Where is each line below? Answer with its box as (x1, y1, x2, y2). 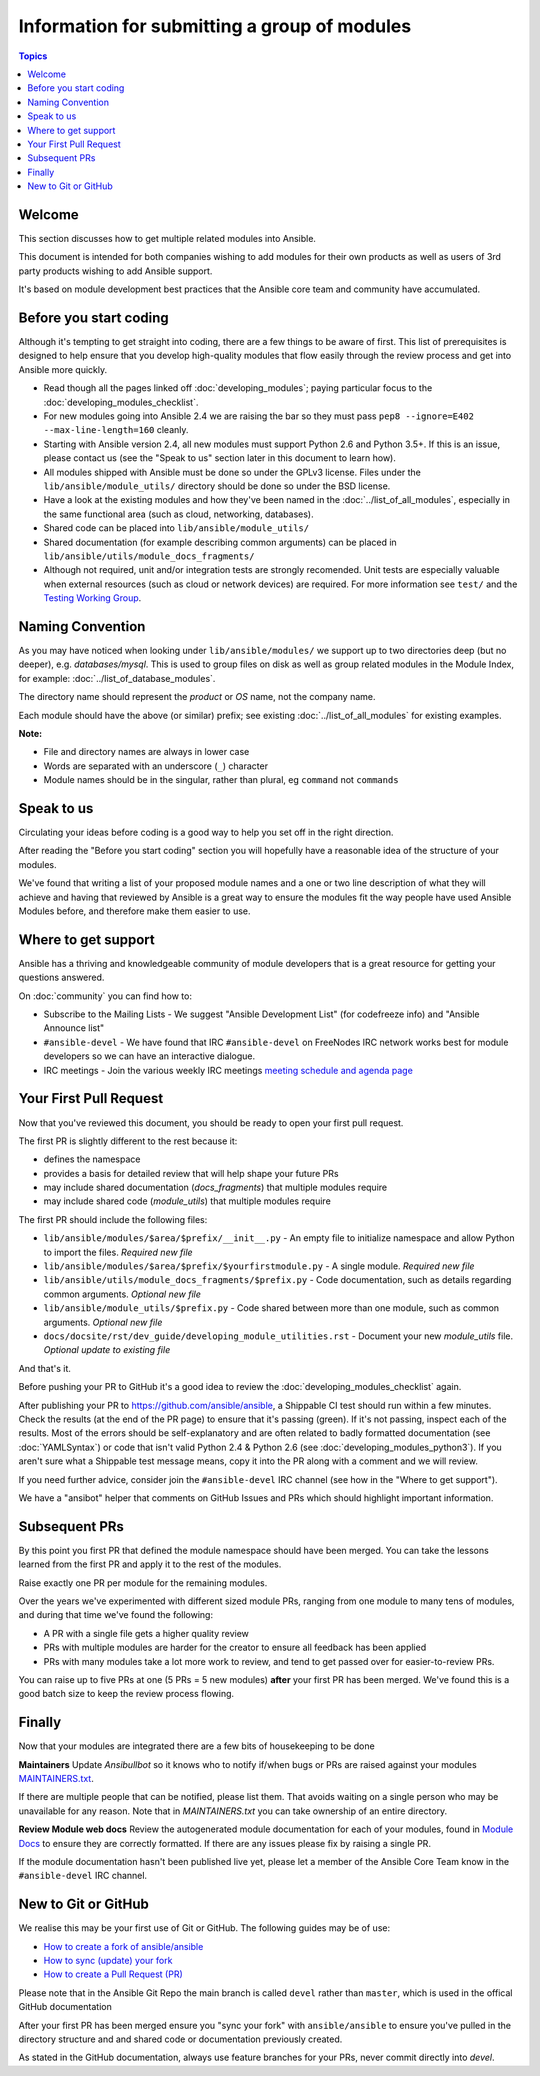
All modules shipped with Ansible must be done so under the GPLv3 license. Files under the (43, 466, 422, 478)
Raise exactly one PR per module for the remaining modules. (18, 1576, 268, 1589)
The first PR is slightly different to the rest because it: (18, 1135, 238, 1147)
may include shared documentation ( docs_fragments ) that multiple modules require (43, 1181, 388, 1194)
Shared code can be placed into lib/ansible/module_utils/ (43, 522, 310, 534)
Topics (18, 50, 48, 62)
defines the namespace (43, 1153, 141, 1165)
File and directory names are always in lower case (43, 746, 250, 758)
